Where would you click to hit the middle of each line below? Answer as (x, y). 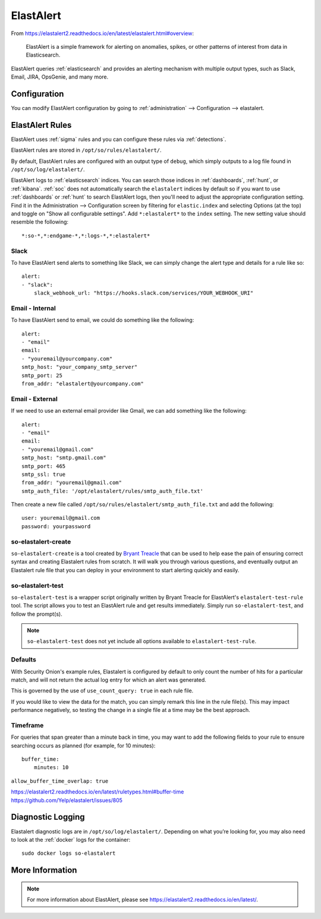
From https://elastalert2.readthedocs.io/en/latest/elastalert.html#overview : (103, 33)
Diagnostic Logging (48, 817)
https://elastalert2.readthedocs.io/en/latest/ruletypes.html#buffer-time (97, 792)
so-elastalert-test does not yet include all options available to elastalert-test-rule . (142, 641)
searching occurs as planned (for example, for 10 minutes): (83, 745)
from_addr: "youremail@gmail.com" (72, 483)
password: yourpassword (56, 526)
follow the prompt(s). (37, 614)
